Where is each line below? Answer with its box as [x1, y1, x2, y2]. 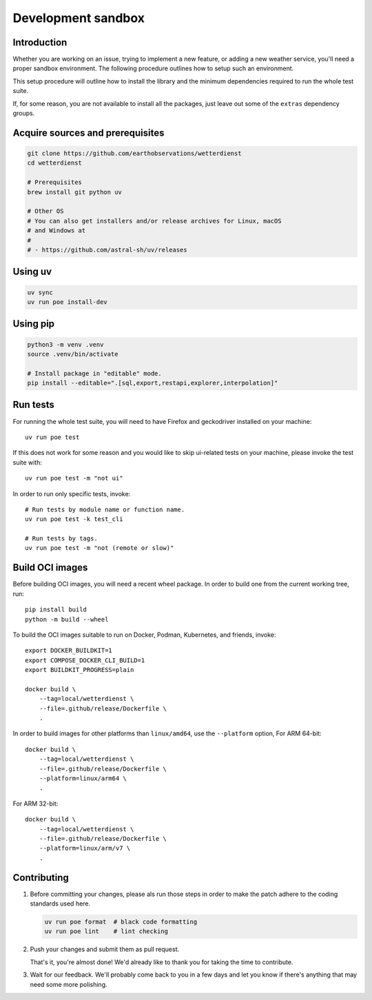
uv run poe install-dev [27, 298, 108, 306]
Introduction [12, 37, 68, 48]
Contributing [12, 872, 69, 884]
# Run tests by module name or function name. [25, 505, 185, 513]
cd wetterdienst [27, 159, 83, 167]
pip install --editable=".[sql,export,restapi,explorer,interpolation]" [27, 379, 278, 387]
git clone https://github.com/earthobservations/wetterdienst [27, 150, 242, 158]
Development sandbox [12, 10, 145, 25]
